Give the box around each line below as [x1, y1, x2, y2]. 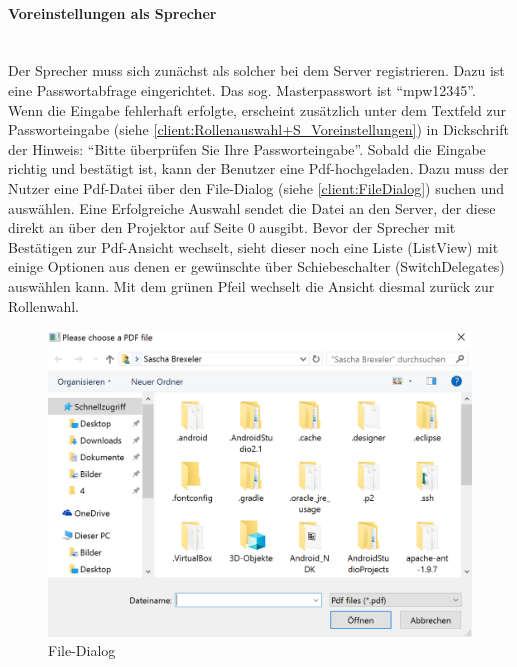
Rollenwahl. [8, 295, 79, 316]
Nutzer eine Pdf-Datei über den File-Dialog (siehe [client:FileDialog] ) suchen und [8, 177, 505, 198]
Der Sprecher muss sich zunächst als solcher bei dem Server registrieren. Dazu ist [8, 60, 505, 81]
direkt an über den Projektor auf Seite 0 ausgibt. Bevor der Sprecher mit [8, 217, 456, 238]
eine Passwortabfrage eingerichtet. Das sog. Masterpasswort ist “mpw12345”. [8, 79, 476, 100]
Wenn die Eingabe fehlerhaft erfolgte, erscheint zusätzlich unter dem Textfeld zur [8, 99, 506, 120]
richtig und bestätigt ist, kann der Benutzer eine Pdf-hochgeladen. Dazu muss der [8, 158, 509, 179]
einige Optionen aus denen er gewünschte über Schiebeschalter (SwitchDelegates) [8, 256, 505, 277]
